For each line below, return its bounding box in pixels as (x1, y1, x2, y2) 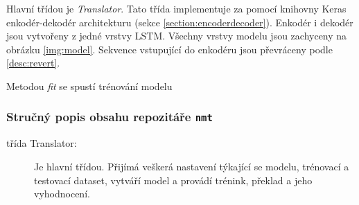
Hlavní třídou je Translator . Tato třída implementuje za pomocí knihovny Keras (6, 1, 347, 15)
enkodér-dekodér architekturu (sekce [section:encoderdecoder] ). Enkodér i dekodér (6, 15, 353, 29)
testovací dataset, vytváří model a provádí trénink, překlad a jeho (34, 172, 313, 187)
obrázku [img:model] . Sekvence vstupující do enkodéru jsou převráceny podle (6, 42, 333, 56)
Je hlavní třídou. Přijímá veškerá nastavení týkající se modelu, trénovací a (34, 159, 349, 173)
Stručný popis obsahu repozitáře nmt (6, 108, 213, 125)
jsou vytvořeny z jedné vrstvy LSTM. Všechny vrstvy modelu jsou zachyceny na (6, 28, 347, 43)
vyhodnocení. (34, 186, 90, 201)
